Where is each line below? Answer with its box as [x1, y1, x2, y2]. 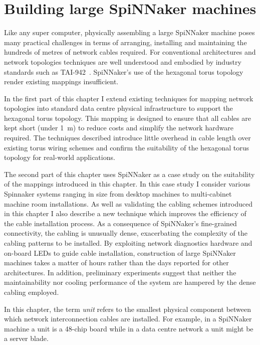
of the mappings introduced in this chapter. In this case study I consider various [4, 179, 250, 189]
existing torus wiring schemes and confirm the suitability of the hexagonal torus [4, 142, 249, 152]
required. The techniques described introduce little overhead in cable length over [4, 132, 251, 143]
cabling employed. [4, 286, 59, 297]
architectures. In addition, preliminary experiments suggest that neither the [4, 267, 236, 277]
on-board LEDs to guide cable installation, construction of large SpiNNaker [4, 247, 236, 258]
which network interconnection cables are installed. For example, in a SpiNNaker [4, 313, 252, 324]
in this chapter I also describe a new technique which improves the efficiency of [4, 208, 246, 219]
